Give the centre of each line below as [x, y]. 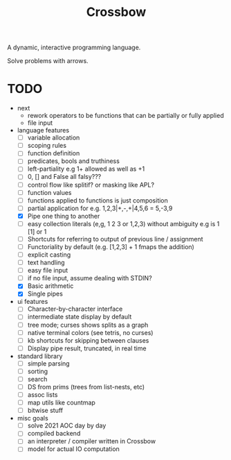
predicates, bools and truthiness [73, 161]
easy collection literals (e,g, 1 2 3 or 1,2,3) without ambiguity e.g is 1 [123, 223]
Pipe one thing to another [64, 216]
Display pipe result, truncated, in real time [87, 348]
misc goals [33, 418]
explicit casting [49, 255]
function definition [54, 153]
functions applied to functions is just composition [98, 200]
